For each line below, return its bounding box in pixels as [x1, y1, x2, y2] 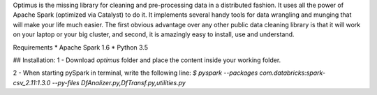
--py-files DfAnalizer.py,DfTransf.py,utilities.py [52, 78, 186, 87]
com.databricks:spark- [259, 68, 326, 77]
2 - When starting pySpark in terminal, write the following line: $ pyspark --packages [13, 68, 258, 77]
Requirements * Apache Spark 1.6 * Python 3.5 [13, 43, 149, 52]
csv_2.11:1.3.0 [13, 78, 51, 87]
